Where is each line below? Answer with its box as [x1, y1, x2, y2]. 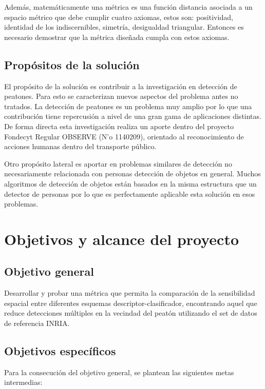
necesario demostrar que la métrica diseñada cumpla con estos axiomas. [4, 31, 230, 42]
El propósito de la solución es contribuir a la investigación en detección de [4, 80, 237, 91]
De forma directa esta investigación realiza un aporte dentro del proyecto [4, 120, 234, 131]
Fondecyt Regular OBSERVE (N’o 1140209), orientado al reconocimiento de [4, 131, 244, 141]
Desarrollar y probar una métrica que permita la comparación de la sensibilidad [4, 288, 255, 298]
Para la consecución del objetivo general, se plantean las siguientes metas [4, 366, 234, 377]
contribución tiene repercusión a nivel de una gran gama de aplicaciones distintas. [4, 111, 261, 121]
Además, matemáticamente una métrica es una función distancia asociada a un [4, 2, 253, 12]
